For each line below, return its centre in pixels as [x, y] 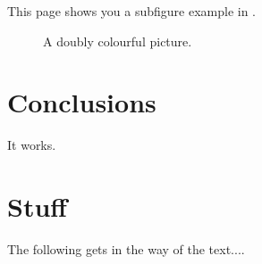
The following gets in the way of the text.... [126, 249]
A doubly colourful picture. [118, 41]
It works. [32, 145]
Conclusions [82, 102]
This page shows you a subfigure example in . [131, 11]
